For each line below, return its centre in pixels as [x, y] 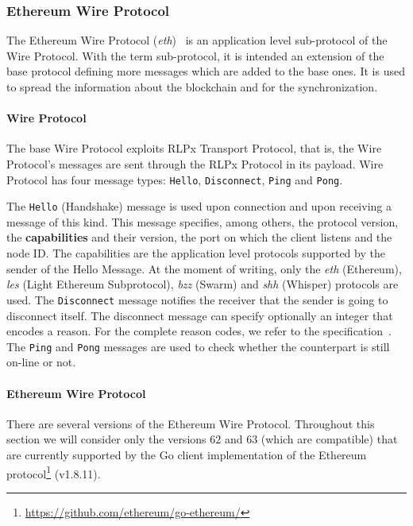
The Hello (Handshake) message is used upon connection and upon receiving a [199, 206]
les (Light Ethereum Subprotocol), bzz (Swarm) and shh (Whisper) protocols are [203, 284]
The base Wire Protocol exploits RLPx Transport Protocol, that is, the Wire [194, 148]
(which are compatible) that [329, 439]
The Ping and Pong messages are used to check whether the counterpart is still [198, 346]
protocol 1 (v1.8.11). [54, 472]
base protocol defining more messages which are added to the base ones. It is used [206, 71]
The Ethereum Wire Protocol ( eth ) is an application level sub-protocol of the [197, 40]
